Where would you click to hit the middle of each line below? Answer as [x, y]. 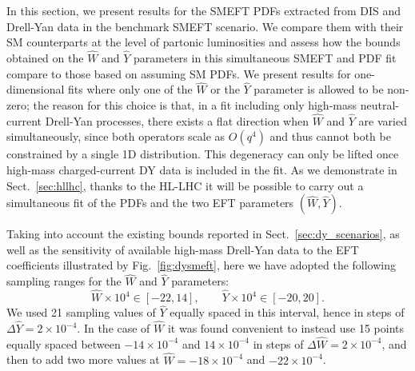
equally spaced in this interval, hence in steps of [287, 312]
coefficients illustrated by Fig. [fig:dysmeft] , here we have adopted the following [202, 265]
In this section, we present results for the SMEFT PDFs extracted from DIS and [204, 10]
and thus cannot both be [330, 136]
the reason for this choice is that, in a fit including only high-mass [195, 105]
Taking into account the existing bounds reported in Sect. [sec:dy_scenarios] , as [203, 234]
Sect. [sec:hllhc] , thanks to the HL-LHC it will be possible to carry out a [185, 185]
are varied [383, 120]
